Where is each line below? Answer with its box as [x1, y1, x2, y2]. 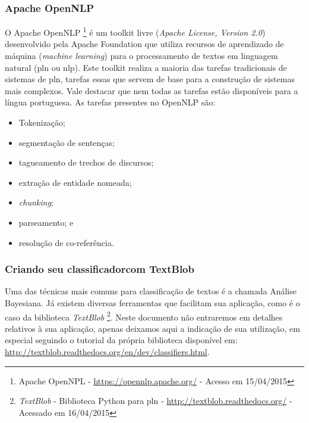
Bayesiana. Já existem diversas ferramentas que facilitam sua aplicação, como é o [5, 297, 300, 309]
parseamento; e [18, 216, 74, 228]
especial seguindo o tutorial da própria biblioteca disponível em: [5, 334, 238, 346]
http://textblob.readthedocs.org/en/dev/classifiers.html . [5, 346, 210, 358]
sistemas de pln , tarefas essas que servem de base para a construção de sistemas [5, 73, 295, 85]
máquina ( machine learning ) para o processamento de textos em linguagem [5, 49, 278, 62]
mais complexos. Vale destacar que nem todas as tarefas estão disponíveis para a [5, 84, 298, 97]
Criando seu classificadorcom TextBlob [5, 262, 194, 276]
